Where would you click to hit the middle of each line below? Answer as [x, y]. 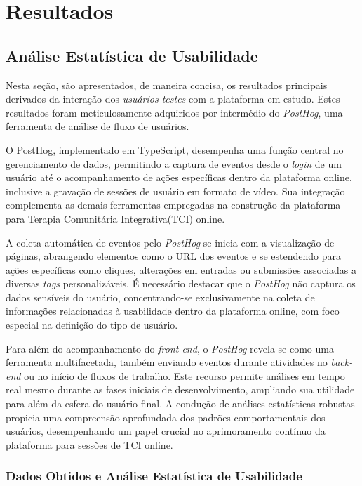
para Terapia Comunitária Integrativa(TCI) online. [115, 218]
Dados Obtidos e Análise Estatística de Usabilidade [154, 476]
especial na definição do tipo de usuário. [92, 325]
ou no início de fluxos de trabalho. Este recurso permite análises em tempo [185, 375]
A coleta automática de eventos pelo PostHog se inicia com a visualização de [170, 242]
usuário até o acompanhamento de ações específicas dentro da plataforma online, [179, 177]
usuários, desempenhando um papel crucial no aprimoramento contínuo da [166, 431]
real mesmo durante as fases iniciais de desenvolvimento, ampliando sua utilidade [180, 389]
